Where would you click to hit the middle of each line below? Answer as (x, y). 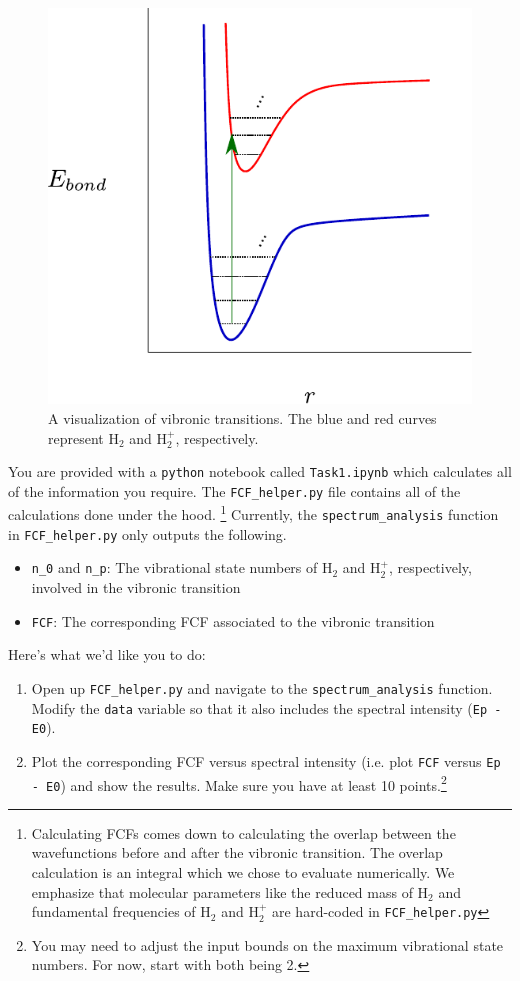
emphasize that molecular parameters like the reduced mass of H (230, 891)
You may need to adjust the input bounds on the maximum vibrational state (267, 944)
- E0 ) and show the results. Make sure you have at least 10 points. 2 (239, 783)
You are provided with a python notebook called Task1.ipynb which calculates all (260, 471)
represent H (83, 437)
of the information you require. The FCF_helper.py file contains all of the (234, 490)
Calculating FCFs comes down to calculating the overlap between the (243, 832)
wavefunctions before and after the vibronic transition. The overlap (237, 852)
